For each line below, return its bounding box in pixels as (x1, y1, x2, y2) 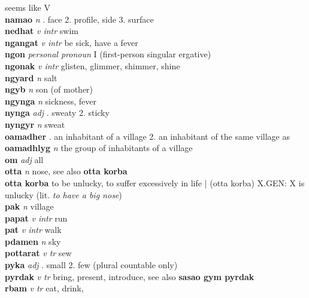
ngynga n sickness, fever (5, 94, 96, 107)
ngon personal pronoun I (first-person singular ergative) (5, 48, 211, 60)
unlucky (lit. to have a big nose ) (5, 188, 122, 201)
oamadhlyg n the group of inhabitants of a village (5, 142, 193, 154)
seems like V (5, 1, 50, 13)
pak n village (5, 200, 54, 213)
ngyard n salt (5, 71, 57, 84)
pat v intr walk (5, 223, 62, 236)
